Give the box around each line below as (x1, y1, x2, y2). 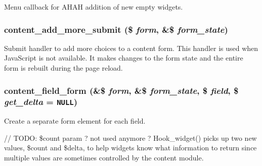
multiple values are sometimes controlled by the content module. (4, 152, 204, 163)
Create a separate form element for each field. (4, 116, 146, 126)
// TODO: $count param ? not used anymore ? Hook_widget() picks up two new (4, 132, 257, 143)
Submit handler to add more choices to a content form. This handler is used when (4, 42, 258, 53)
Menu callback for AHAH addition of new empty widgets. (4, 2, 183, 12)
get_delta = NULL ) (4, 95, 78, 108)
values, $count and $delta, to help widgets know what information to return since (4, 142, 257, 153)
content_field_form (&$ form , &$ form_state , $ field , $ (4, 84, 239, 96)
